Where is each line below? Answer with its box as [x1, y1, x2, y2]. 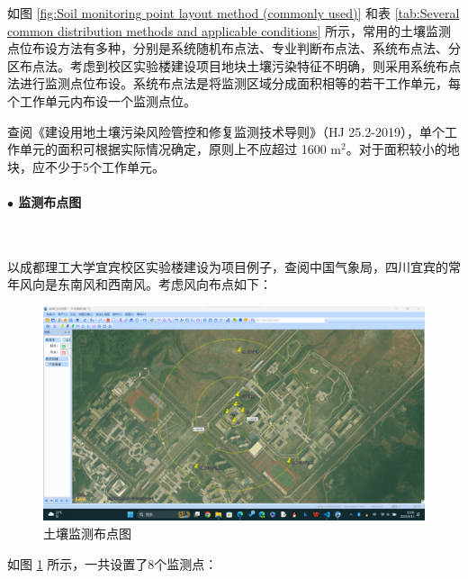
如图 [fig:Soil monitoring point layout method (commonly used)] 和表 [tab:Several [7, 4, 460, 22]
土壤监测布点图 [43, 524, 131, 543]
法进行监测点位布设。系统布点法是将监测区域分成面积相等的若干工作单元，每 [7, 74, 461, 93]
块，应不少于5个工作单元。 [7, 157, 165, 176]
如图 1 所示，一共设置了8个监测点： [7, 554, 218, 573]
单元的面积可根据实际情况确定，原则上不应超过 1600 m [19, 140, 341, 158]
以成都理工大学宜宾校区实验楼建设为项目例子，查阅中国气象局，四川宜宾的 [7, 257, 448, 276]
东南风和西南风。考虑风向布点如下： [57, 275, 272, 294]
